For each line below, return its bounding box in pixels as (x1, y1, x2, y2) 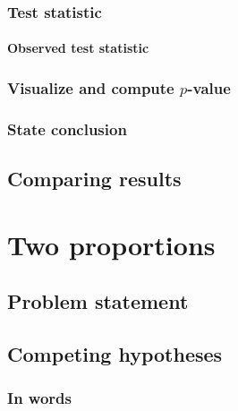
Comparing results (7, 165, 182, 193)
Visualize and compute (7, 76, 174, 98)
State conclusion (7, 117, 127, 140)
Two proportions (7, 226, 216, 262)
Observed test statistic (7, 39, 149, 57)
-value (187, 76, 231, 98)
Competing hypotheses (7, 340, 223, 368)
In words (7, 387, 72, 409)
